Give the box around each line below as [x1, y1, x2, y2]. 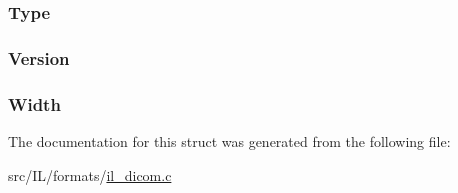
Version [8, 45, 70, 70]
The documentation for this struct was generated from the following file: [8, 130, 451, 151]
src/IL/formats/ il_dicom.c [8, 164, 172, 185]
